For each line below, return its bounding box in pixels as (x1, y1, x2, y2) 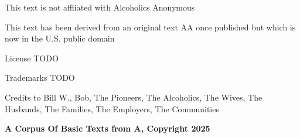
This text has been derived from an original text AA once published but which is (5, 20, 296, 33)
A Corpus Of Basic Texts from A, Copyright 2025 (5, 122, 210, 134)
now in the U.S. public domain (5, 32, 115, 44)
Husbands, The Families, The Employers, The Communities (5, 102, 219, 115)
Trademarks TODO (5, 71, 75, 84)
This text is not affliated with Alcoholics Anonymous (5, 1, 195, 13)
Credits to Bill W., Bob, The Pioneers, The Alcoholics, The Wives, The (5, 91, 262, 103)
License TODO (5, 51, 59, 64)
